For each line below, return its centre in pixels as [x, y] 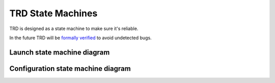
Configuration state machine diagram [70, 68]
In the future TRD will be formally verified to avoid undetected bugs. [81, 38]
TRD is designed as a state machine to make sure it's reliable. [74, 29]
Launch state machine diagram [60, 52]
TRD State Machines [53, 13]
